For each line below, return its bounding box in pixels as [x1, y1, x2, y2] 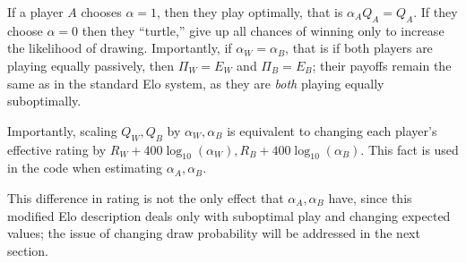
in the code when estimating [7, 158, 163, 177]
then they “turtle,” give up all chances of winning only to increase [82, 21, 444, 39]
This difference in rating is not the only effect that [7, 188, 284, 207]
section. [7, 241, 48, 259]
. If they [413, 3, 458, 21]
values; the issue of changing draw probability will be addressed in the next [7, 224, 420, 242]
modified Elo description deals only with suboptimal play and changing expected [7, 206, 451, 225]
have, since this [328, 188, 412, 207]
